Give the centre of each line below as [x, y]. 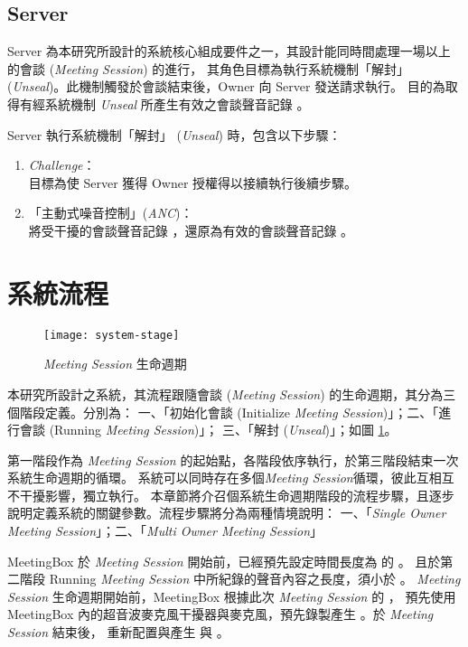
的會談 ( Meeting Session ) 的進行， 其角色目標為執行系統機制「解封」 [208, 68]
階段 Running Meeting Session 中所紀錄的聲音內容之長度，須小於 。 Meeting [240, 579]
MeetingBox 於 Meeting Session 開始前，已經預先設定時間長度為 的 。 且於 [224, 561]
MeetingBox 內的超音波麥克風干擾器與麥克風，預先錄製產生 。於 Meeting [220, 614]
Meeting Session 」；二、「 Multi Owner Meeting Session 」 [165, 531]
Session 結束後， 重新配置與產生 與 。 [118, 632]
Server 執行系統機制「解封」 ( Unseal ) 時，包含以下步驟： [174, 134]
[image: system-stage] [112, 335]
